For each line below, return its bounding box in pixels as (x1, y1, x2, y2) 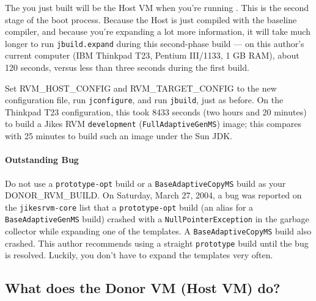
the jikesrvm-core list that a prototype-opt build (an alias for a (5, 200, 254, 213)
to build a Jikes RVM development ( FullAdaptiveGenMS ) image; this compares (5, 117, 301, 130)
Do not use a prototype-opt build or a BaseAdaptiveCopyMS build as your (5, 176, 286, 189)
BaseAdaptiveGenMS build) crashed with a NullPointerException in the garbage (5, 212, 309, 225)
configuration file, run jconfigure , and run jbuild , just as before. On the (5, 93, 284, 106)
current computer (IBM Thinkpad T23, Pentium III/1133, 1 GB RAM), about (5, 49, 299, 62)
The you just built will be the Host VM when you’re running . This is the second (5, 1, 309, 13)
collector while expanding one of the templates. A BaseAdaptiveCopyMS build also (5, 225, 312, 238)
